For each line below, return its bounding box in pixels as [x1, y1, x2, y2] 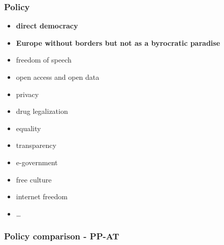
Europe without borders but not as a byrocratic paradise [16, 37, 220, 48]
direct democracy [16, 20, 78, 31]
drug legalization [16, 106, 68, 116]
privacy [16, 88, 39, 99]
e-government [16, 157, 58, 167]
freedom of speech [16, 54, 72, 65]
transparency [16, 140, 56, 150]
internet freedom [16, 191, 68, 202]
